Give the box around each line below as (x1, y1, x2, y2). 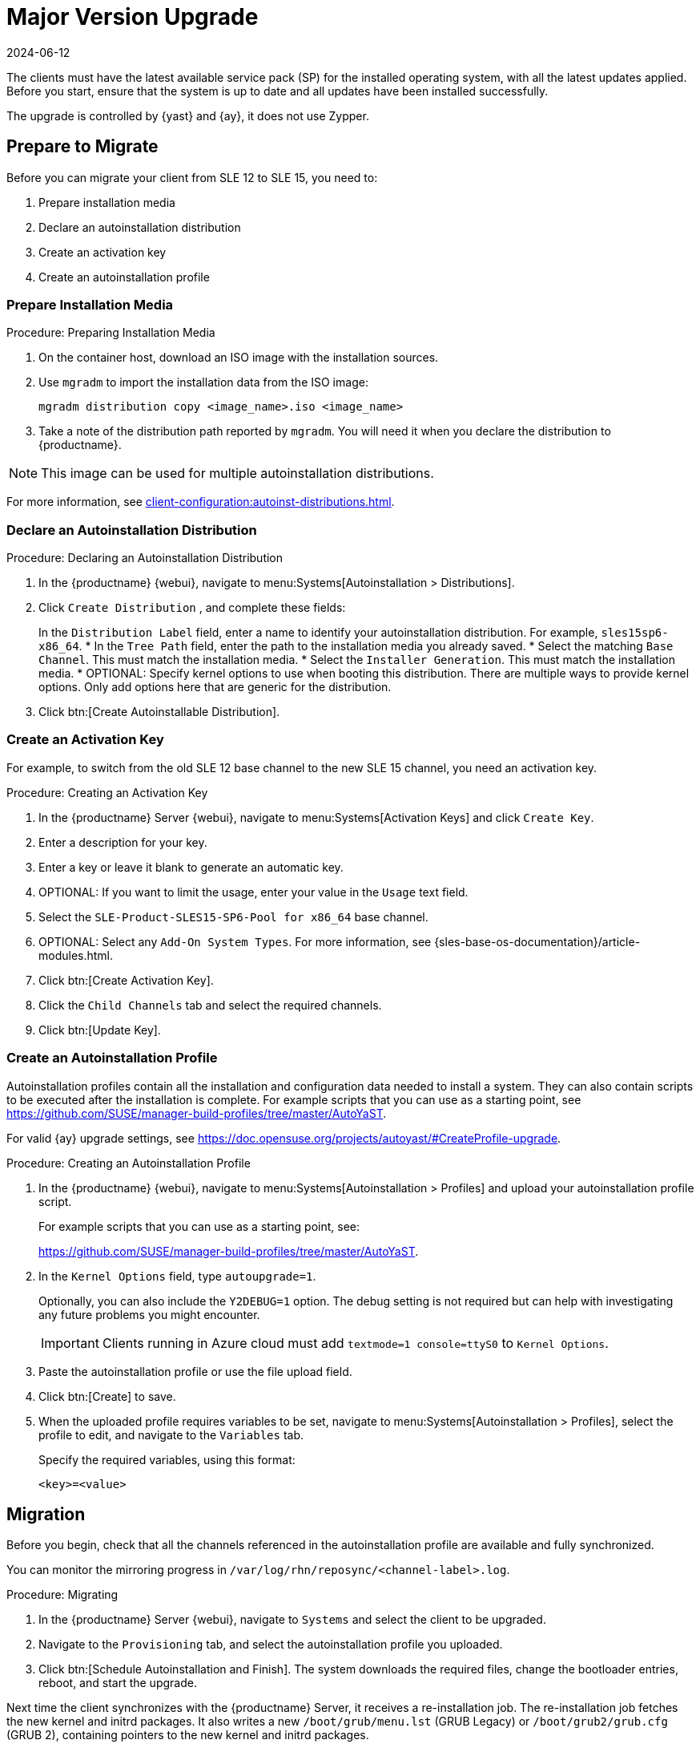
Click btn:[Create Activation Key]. (38, 973, 214, 987)
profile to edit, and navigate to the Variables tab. (38, 1427, 304, 1442)
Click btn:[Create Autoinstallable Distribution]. (38, 705, 280, 719)
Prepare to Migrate (6, 136, 159, 157)
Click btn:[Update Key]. (38, 1022, 161, 1037)
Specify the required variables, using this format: (38, 1452, 296, 1467)
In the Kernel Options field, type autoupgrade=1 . (38, 1269, 316, 1283)
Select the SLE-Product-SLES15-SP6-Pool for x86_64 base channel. (38, 909, 428, 924)
